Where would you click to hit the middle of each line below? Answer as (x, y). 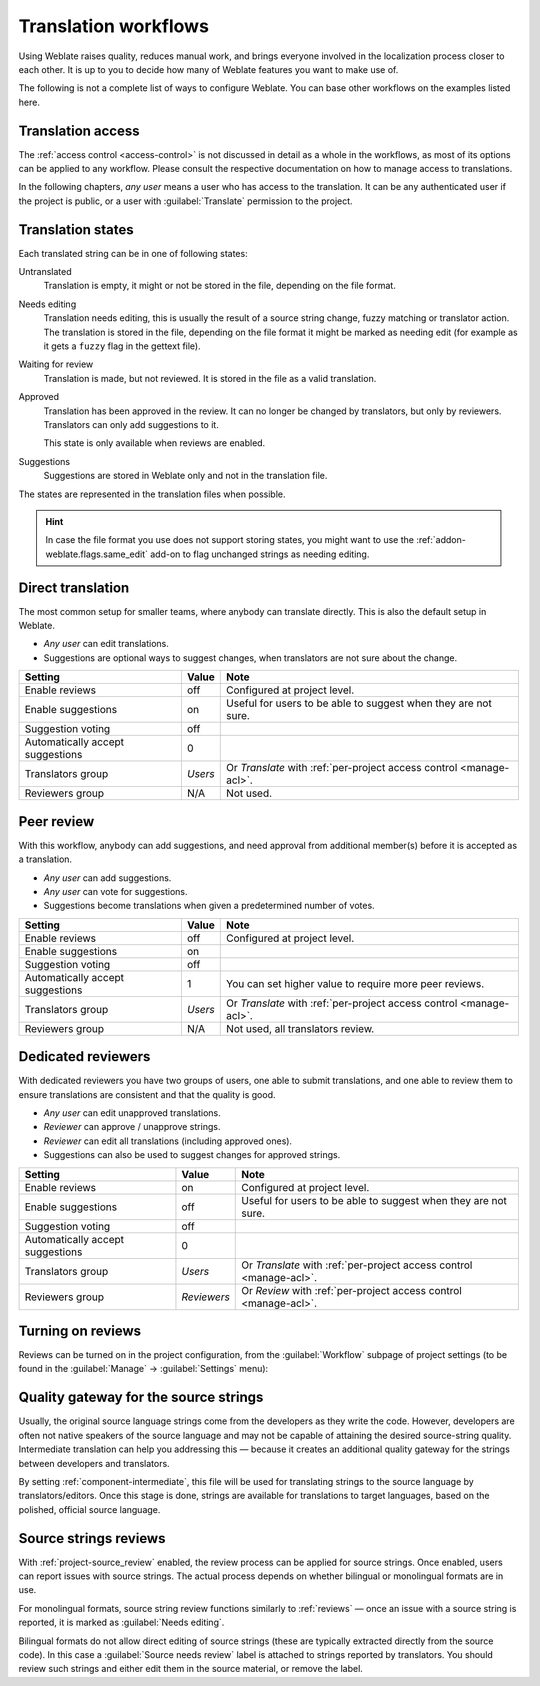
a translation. (45, 859)
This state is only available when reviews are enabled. (154, 443)
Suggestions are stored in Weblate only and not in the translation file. (185, 476)
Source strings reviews (92, 1538)
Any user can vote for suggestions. (116, 891)
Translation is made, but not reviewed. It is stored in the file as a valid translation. (210, 378)
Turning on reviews (80, 1330)
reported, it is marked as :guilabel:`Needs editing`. (121, 1622)
